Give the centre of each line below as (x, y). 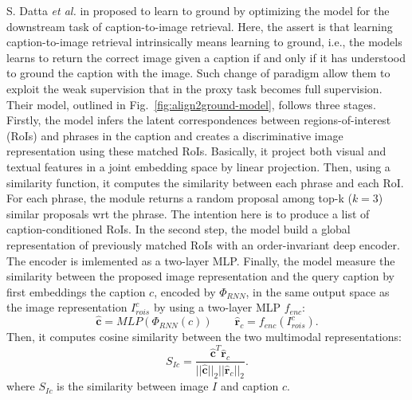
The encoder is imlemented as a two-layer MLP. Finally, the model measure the (201, 260)
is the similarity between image (133, 386)
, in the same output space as (318, 291)
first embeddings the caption (76, 291)
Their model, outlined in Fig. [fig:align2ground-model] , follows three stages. (191, 104)
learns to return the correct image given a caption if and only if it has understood (206, 57)
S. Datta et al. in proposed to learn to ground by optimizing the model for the (198, 10)
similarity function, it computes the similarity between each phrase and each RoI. (205, 182)
